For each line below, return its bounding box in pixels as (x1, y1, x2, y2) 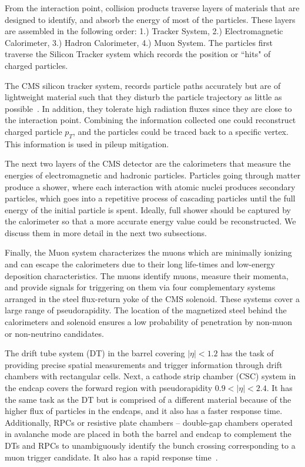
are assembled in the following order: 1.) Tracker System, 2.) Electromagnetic (5, 25, 283, 37)
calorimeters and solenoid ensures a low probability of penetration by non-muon (5, 316, 292, 328)
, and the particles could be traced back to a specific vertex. (72, 125, 289, 137)
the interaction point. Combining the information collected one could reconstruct (5, 114, 296, 126)
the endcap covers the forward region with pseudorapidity (5, 382, 213, 394)
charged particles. (5, 59, 68, 71)
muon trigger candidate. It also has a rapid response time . (5, 451, 218, 463)
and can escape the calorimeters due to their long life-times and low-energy (5, 258, 276, 270)
